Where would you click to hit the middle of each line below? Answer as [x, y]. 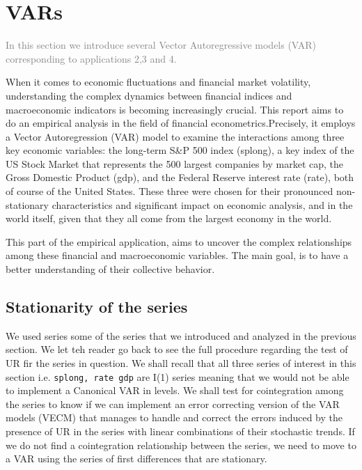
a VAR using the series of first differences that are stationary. [136, 459]
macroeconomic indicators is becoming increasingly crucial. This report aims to [175, 109]
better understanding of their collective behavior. [110, 269]
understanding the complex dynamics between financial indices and [149, 95]
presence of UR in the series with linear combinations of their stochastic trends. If [180, 431]
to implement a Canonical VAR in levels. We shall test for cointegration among [175, 390]
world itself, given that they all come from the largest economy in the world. [169, 218]
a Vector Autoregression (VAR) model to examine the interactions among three [175, 136]
